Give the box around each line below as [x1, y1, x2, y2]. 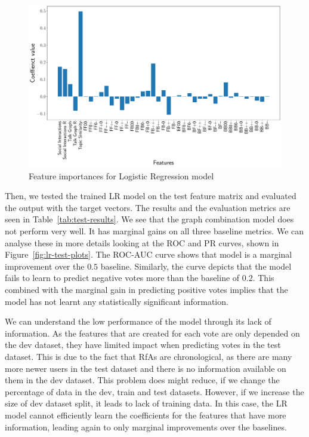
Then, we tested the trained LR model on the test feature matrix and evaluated [5, 190, 296, 202]
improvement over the [5, 259, 85, 272]
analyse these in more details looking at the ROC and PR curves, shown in [5, 236, 279, 249]
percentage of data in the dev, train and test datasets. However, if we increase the [5, 385, 304, 398]
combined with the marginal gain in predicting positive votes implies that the [5, 283, 288, 295]
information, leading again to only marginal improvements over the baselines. [5, 420, 287, 433]
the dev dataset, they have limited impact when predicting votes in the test [5, 338, 281, 351]
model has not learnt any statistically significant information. [5, 295, 228, 307]
